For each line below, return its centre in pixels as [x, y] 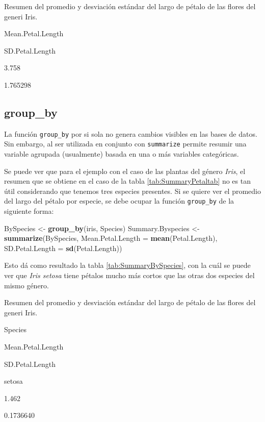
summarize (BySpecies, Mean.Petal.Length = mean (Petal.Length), [111, 238]
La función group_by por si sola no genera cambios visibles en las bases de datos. [131, 133]
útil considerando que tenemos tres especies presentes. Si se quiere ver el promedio [132, 191]
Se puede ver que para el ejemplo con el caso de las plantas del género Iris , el [125, 171]
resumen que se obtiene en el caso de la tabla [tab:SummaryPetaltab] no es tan [127, 181]
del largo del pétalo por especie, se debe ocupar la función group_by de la [119, 201]
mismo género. [26, 285]
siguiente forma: [29, 211]
